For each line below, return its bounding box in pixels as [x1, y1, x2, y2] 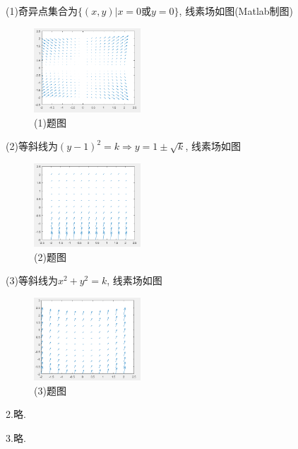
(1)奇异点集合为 [6, 4, 78, 18]
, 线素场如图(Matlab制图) [179, 4, 294, 18]
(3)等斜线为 [6, 273, 58, 288]
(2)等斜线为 [6, 139, 58, 153]
